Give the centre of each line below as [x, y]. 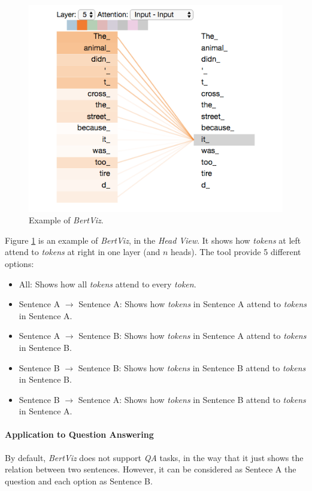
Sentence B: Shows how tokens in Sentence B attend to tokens [192, 367]
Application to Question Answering [79, 434]
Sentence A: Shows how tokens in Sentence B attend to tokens [192, 399]
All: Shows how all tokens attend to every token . [107, 284]
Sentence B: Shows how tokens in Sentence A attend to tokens [193, 336]
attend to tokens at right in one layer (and [83, 252]
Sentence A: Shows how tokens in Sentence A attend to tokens [193, 304]
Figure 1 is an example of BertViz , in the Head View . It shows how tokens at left [153, 240]
